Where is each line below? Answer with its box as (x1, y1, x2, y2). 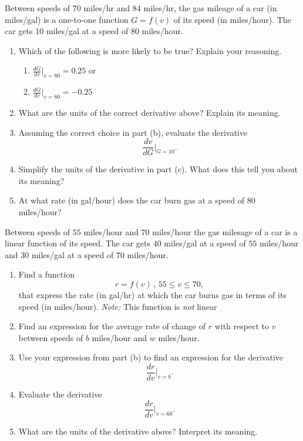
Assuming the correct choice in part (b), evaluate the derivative (18, 126, 247, 138)
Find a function (18, 268, 75, 280)
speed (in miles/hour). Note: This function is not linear (18, 300, 217, 312)
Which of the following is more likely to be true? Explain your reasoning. (18, 44, 282, 56)
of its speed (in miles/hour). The (173, 13, 291, 25)
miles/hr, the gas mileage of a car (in (143, 2, 277, 14)
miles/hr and (83, 2, 130, 14)
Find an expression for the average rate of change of (18, 320, 206, 332)
